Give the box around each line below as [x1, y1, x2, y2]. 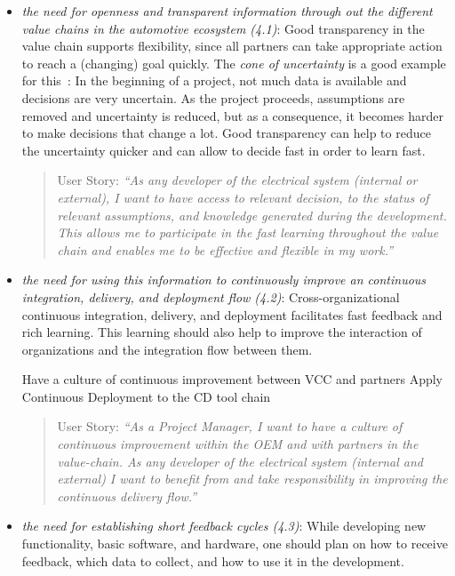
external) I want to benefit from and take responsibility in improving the [57, 469, 448, 488]
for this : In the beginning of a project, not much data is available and [21, 71, 407, 90]
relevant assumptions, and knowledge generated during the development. [57, 205, 447, 224]
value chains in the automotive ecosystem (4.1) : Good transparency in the [21, 19, 425, 37]
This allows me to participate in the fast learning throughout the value [57, 223, 439, 242]
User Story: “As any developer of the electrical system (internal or [57, 171, 418, 189]
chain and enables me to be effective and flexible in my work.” [57, 240, 394, 259]
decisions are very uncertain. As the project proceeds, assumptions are [21, 88, 405, 107]
